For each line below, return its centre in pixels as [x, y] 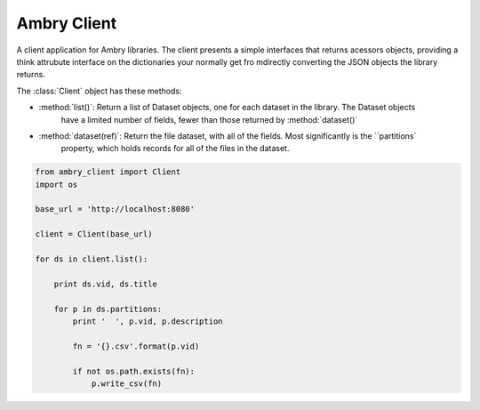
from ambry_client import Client [108, 172]
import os [56, 184]
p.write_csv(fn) [127, 383]
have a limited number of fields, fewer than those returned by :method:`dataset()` [209, 119]
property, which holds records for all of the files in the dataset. [175, 149]
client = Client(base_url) [94, 234]
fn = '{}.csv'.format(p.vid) [136, 346]
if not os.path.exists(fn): [134, 371]
